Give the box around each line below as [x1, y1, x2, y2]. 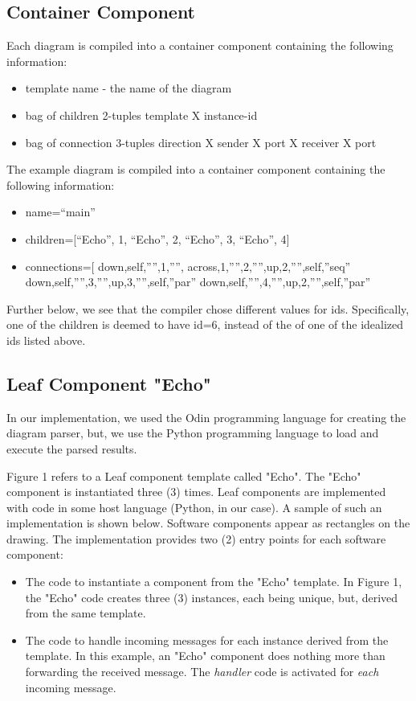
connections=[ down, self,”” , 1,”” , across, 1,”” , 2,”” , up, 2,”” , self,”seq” [25, 257, 351, 274]
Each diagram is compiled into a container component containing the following [6, 37, 394, 54]
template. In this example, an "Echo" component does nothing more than [25, 647, 385, 664]
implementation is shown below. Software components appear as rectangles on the [6, 514, 410, 531]
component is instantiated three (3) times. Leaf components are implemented [6, 483, 386, 500]
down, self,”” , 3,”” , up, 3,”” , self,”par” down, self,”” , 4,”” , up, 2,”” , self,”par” [25, 273, 371, 290]
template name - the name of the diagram [25, 80, 232, 96]
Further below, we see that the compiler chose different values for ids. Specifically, [6, 300, 410, 317]
